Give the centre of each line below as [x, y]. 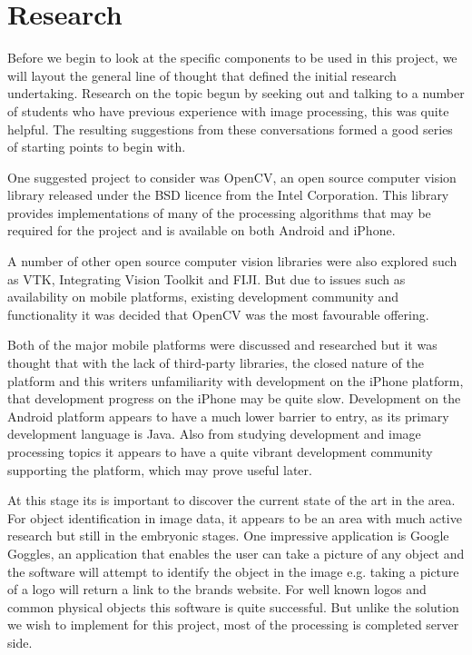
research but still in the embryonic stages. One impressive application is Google [228, 536]
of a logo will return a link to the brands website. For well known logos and [217, 589]
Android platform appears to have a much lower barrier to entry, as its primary [228, 416]
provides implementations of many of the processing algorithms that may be [219, 212]
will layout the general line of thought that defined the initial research [202, 75]
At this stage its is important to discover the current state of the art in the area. [231, 500]
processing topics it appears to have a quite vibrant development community [220, 452]
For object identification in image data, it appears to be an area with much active [235, 517]
